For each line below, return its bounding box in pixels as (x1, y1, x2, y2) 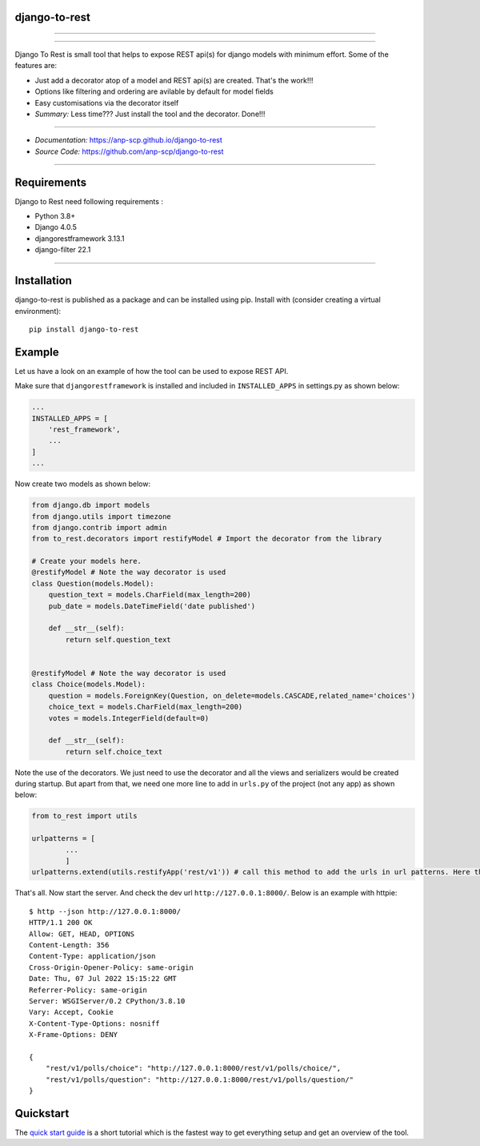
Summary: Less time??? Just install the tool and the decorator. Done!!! (34, 109, 266, 119)
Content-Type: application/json (29, 951, 156, 961)
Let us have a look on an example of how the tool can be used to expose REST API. (14, 366, 289, 376)
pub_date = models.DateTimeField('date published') (48, 601, 256, 610)
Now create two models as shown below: (14, 479, 151, 489)
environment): (14, 306, 62, 316)
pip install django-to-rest (29, 324, 139, 334)
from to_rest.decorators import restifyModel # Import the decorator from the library (31, 534, 382, 544)
